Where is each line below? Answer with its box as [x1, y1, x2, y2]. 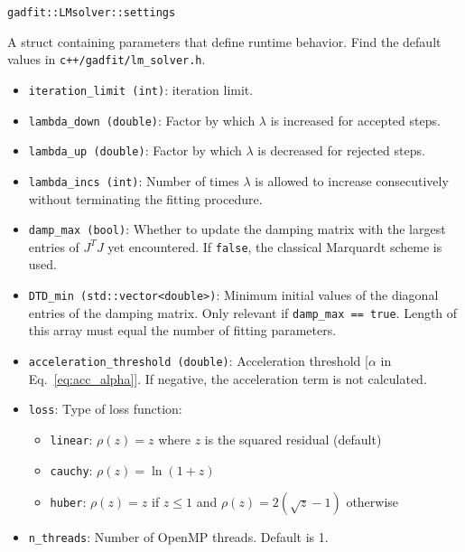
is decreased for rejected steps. [257, 141, 425, 160]
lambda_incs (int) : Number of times [28, 171, 239, 190]
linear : [50, 429, 93, 448]
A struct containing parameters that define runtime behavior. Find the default [7, 32, 442, 51]
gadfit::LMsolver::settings [7, 6, 176, 19]
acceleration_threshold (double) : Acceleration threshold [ [28, 351, 368, 370]
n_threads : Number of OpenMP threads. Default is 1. [28, 528, 329, 547]
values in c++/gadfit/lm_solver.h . [7, 50, 206, 69]
